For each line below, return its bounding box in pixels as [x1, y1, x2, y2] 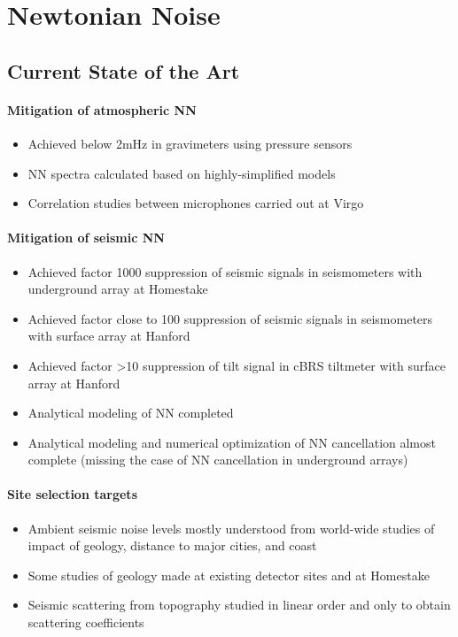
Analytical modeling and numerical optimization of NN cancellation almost [27, 433, 436, 451]
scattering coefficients [27, 613, 144, 632]
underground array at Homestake [27, 280, 208, 298]
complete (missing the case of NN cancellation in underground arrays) [27, 450, 408, 469]
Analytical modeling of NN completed [27, 403, 234, 422]
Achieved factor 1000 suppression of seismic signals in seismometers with [27, 262, 423, 280]
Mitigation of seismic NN [7, 228, 165, 247]
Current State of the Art [7, 57, 240, 84]
